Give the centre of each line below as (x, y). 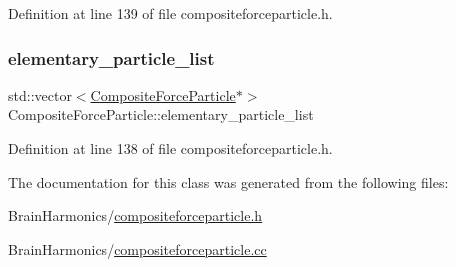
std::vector (40, 94)
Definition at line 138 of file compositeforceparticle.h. (170, 148)
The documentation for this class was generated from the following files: (228, 181)
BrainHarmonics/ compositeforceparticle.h (135, 215)
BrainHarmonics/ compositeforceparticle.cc (137, 248)
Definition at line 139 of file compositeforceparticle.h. (170, 13)
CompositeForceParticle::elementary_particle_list (161, 114)
